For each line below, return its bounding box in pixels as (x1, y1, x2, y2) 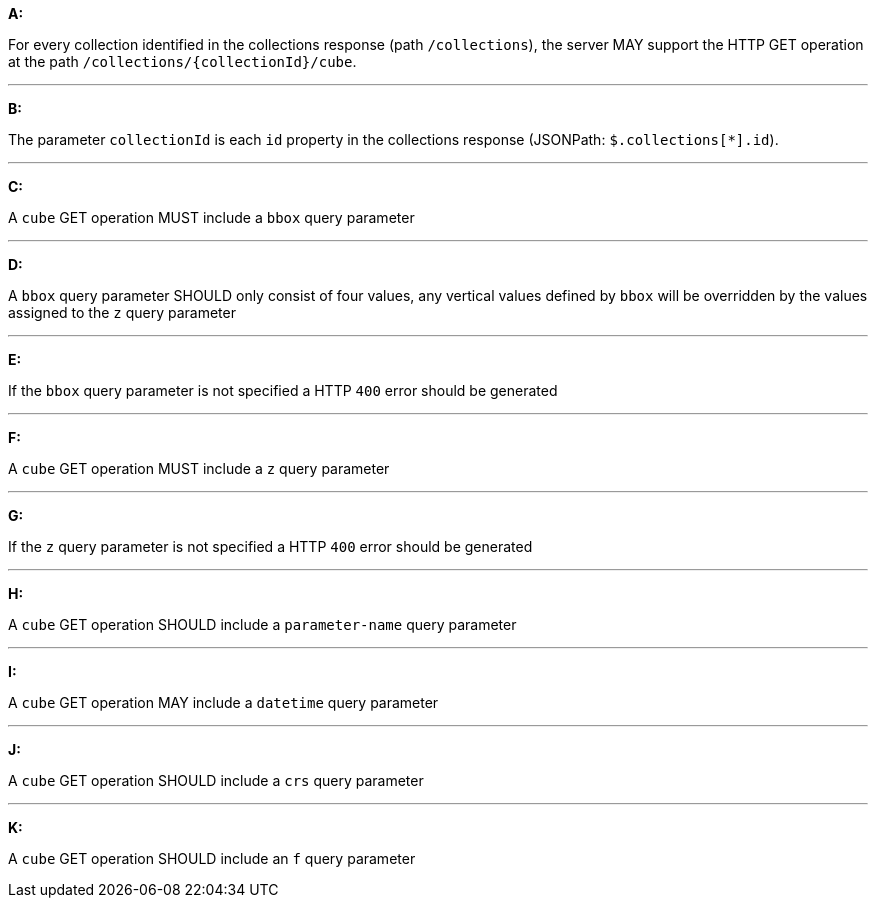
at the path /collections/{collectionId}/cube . (8, 53, 357, 70)
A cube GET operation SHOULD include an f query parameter (8, 850, 416, 867)
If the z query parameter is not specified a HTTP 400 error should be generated (8, 538, 533, 555)
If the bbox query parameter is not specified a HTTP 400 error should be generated (8, 382, 558, 399)
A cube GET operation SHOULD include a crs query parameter (8, 772, 424, 789)
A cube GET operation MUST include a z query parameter (8, 460, 390, 477)
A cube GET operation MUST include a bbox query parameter (8, 209, 415, 226)
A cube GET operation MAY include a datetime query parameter (8, 694, 439, 711)
